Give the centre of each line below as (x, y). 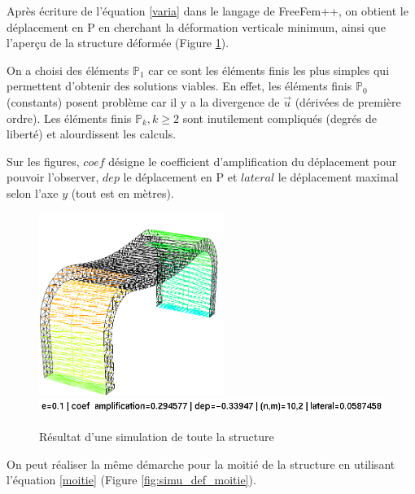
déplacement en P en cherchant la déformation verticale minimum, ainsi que (196, 26)
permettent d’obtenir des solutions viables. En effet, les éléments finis (179, 86)
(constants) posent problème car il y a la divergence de (143, 101)
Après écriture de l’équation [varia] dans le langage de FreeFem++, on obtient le (207, 11)
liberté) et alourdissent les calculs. (92, 134)
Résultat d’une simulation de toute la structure (157, 436)
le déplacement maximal (338, 177)
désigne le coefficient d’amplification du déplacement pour (253, 161)
